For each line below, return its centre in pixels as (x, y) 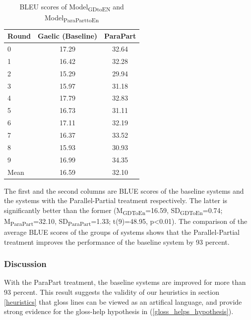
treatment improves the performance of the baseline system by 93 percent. (117, 241)
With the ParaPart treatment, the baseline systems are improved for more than (125, 282)
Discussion (25, 264)
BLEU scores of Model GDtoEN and (72, 7)
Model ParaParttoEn (72, 18)
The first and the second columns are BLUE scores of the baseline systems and (124, 190)
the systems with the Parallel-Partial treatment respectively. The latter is (116, 200)
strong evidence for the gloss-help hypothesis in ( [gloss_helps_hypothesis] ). (119, 311)
